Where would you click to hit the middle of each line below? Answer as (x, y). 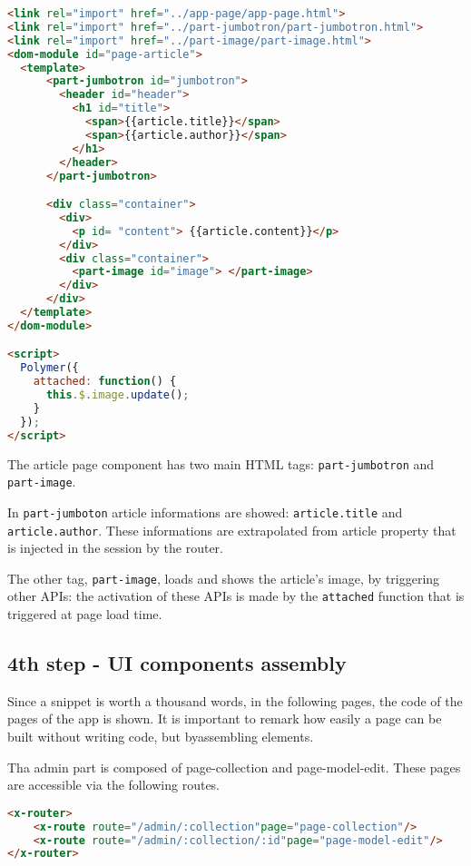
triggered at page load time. (85, 614)
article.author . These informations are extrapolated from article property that (232, 530)
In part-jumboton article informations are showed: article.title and (205, 512)
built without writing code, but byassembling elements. (161, 737)
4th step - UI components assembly (177, 663)
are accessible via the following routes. (114, 785)
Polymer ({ (49, 368)
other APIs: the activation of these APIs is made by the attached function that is (236, 596)
